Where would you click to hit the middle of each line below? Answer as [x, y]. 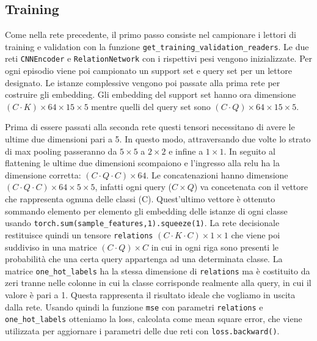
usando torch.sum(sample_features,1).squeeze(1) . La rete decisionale [142, 223]
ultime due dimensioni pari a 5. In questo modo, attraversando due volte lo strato [158, 139]
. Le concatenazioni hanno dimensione [217, 174]
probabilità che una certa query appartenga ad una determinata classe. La [144, 259]
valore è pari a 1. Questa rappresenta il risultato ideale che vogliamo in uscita [150, 294]
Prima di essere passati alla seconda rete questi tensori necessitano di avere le [150, 127]
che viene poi [256, 234]
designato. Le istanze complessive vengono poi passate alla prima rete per [143, 82]
